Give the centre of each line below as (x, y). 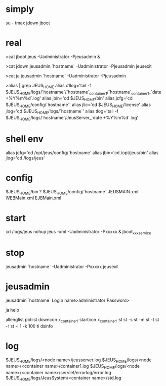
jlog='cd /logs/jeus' (25, 158)
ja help (12, 310)
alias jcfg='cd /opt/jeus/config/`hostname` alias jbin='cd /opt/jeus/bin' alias (82, 153)
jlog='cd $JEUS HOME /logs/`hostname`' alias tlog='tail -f (62, 111)
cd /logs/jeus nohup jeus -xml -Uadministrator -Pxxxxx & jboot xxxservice (78, 232)
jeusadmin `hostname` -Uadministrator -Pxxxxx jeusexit (62, 267)
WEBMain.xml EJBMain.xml (33, 198)
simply (20, 9)
